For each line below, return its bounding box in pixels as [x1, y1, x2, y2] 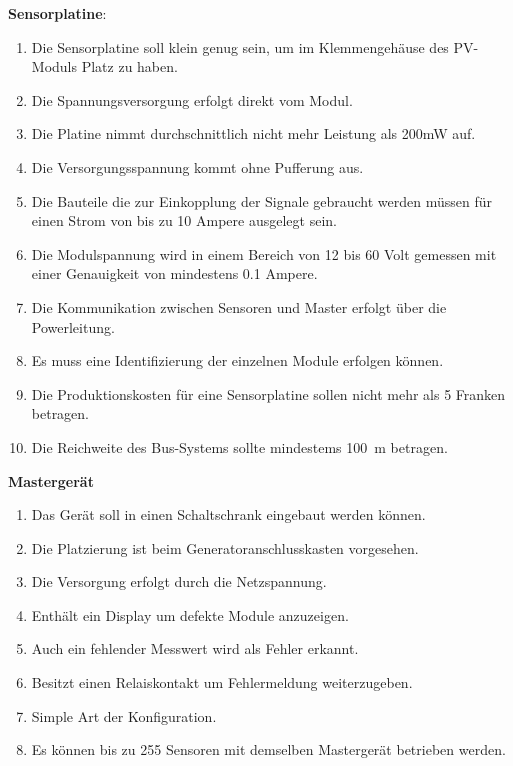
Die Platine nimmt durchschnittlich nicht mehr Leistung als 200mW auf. [31, 123, 476, 144]
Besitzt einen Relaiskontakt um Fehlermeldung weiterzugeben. [31, 672, 413, 693]
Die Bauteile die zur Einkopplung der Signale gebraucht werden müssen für [31, 190, 493, 211]
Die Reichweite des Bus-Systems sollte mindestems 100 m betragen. [31, 436, 448, 457]
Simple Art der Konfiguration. [31, 705, 217, 726]
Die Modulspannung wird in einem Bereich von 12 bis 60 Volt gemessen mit [31, 243, 497, 264]
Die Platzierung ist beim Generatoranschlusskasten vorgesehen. [31, 537, 419, 558]
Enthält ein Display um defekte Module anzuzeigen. [31, 604, 349, 625]
